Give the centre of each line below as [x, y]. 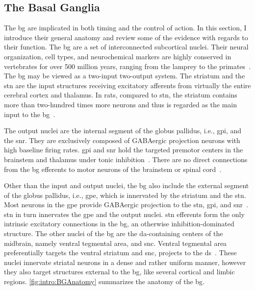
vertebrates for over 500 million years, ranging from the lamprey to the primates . [127, 66]
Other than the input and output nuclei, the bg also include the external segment [127, 185]
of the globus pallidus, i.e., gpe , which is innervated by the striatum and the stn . [125, 195]
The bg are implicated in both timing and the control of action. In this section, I [125, 28]
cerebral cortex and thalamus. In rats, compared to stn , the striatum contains [121, 95]
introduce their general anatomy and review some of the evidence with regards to [126, 37]
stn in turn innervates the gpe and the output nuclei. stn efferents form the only [124, 214]
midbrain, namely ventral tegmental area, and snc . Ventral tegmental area [115, 243]
